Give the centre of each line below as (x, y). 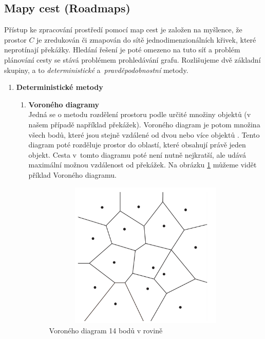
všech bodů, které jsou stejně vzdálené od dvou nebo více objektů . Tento (144, 134)
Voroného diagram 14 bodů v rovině (106, 330)
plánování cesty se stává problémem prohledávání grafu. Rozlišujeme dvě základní (132, 59)
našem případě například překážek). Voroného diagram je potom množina (144, 124)
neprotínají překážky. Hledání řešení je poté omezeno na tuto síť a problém (122, 50)
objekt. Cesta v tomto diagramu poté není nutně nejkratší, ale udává (137, 154)
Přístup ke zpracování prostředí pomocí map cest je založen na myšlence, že (123, 30)
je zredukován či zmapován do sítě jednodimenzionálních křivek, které (146, 39)
